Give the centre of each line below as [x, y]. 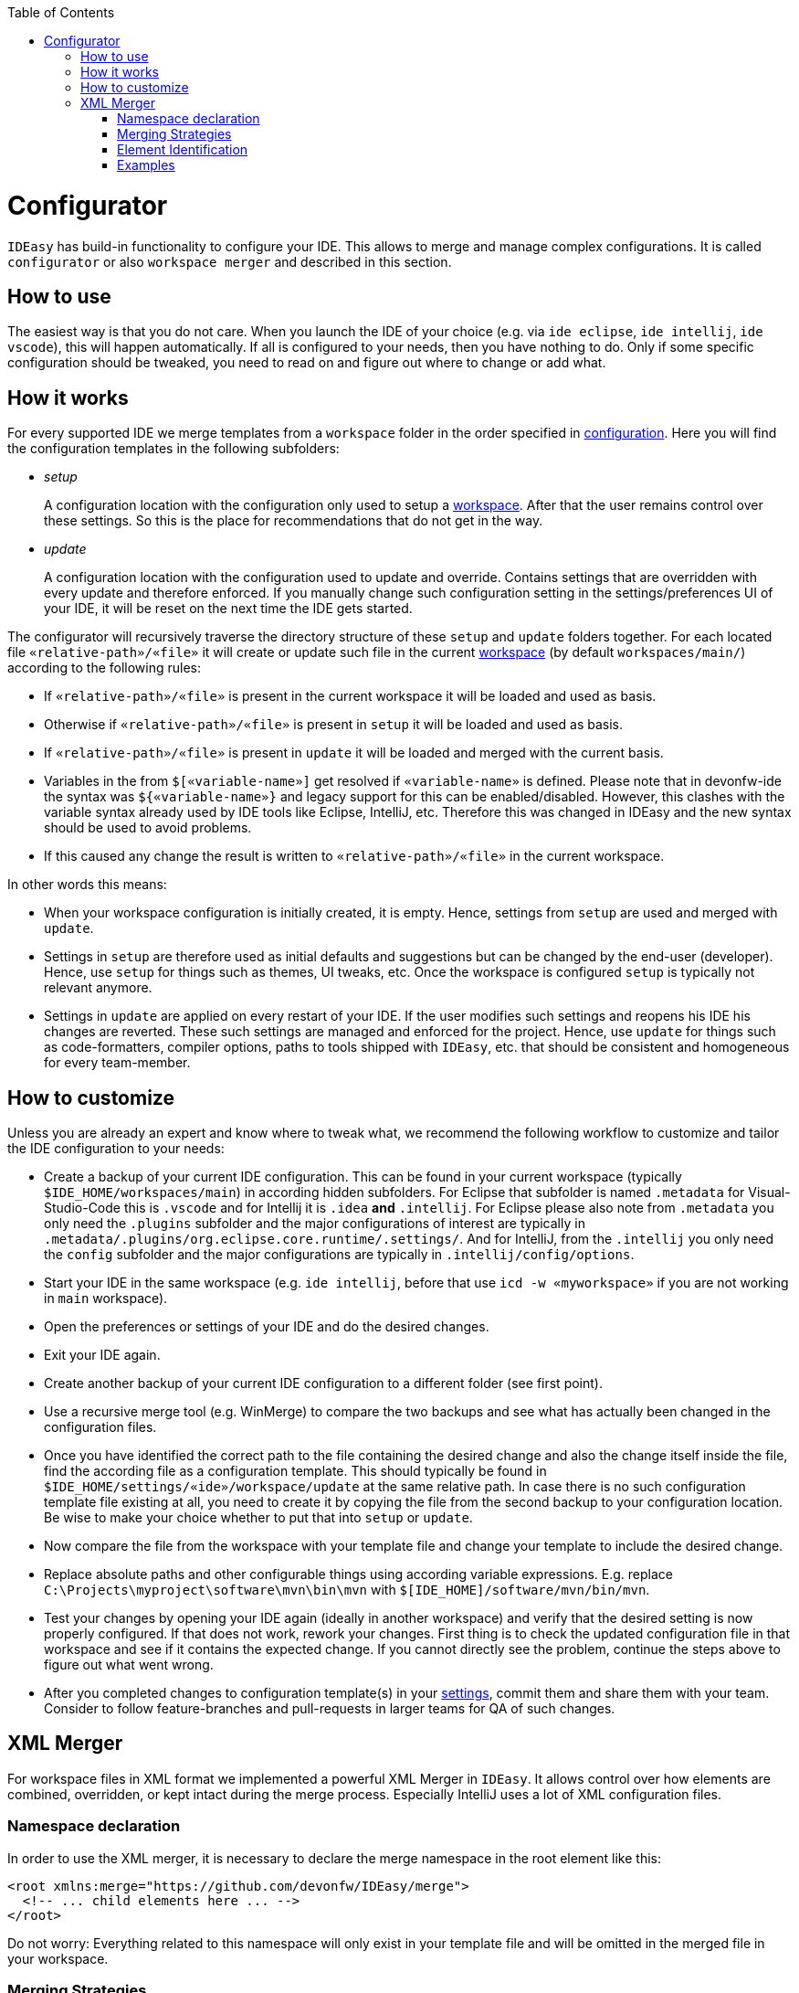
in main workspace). [106, 1299]
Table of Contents [61, 12]
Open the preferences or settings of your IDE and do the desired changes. [267, 1327]
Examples [146, 165]
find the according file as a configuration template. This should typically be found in [295, 1471]
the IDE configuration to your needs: [116, 1149]
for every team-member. [117, 1063]
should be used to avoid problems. [148, 828]
